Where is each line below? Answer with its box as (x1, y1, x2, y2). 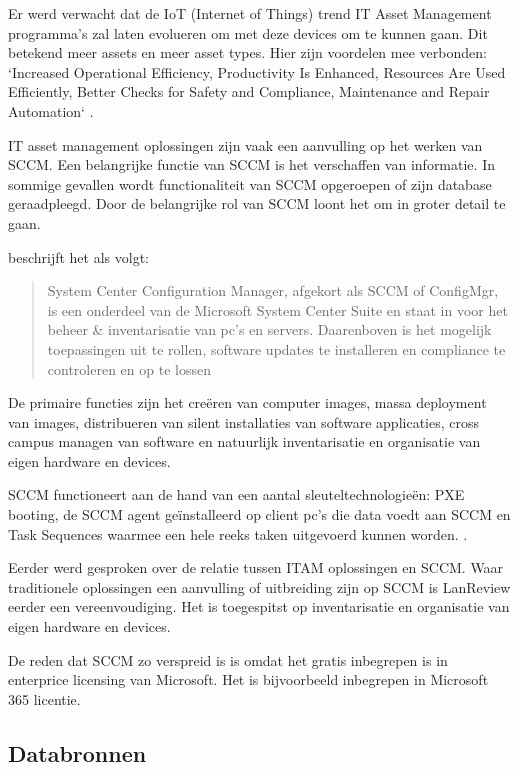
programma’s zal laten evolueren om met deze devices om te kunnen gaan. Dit (8, 22, 488, 43)
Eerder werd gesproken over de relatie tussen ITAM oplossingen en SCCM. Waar (8, 557, 504, 578)
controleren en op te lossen (47, 358, 211, 379)
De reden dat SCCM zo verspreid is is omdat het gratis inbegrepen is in (8, 649, 448, 670)
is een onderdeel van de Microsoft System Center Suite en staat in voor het (47, 299, 508, 320)
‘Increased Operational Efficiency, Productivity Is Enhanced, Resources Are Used (8, 61, 506, 82)
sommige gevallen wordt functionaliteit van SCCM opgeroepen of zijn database (8, 173, 492, 194)
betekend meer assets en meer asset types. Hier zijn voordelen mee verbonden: (8, 42, 487, 63)
